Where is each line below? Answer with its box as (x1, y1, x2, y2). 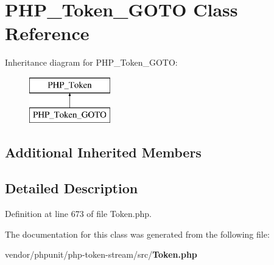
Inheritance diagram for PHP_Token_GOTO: (5, 56, 178, 69)
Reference (5, 21, 90, 46)
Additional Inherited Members (5, 143, 202, 162)
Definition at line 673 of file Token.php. (5, 207, 152, 220)
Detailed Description (5, 179, 138, 198)
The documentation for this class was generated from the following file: (5, 227, 270, 240)
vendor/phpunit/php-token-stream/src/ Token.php (5, 248, 197, 261)
